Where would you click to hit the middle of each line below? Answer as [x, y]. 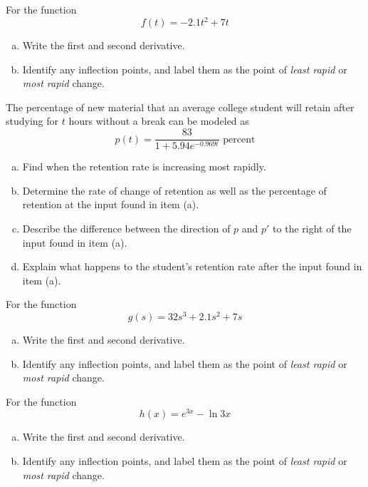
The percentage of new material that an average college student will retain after [180, 107]
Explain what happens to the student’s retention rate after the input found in [192, 266]
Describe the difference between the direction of [126, 228]
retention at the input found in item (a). [111, 204]
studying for [32, 121]
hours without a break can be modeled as [159, 121]
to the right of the [312, 228]
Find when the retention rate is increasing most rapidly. [144, 166]
